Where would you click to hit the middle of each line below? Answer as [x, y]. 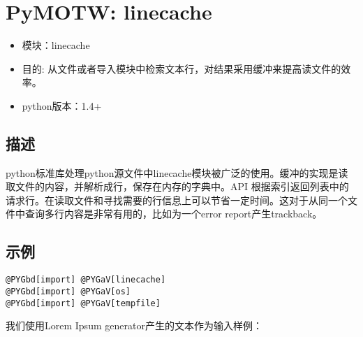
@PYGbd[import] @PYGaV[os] [68, 291]
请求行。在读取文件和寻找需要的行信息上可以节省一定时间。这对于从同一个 [177, 200]
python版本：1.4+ [62, 105]
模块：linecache [56, 45]
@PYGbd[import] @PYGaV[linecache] [86, 280]
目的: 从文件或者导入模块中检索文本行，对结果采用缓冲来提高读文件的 [181, 68]
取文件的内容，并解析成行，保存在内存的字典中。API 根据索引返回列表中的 [177, 186]
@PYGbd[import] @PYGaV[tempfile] [83, 303]
